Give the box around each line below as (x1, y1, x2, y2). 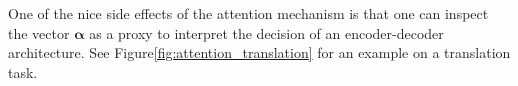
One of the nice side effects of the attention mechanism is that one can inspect (8, 3, 489, 23)
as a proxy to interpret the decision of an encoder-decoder (89, 22, 444, 43)
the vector (8, 22, 70, 43)
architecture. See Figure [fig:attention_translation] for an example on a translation (8, 42, 511, 63)
